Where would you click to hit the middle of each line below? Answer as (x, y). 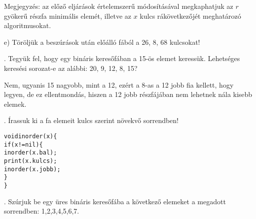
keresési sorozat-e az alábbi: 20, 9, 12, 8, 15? (71, 68)
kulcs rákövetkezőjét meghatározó (190, 16)
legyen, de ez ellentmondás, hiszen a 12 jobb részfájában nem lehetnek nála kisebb (128, 94)
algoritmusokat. (28, 25)
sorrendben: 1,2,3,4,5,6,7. (42, 211)
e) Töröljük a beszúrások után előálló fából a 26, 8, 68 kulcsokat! (102, 42)
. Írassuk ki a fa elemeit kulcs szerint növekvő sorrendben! (91, 120)
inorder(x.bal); (31, 153)
